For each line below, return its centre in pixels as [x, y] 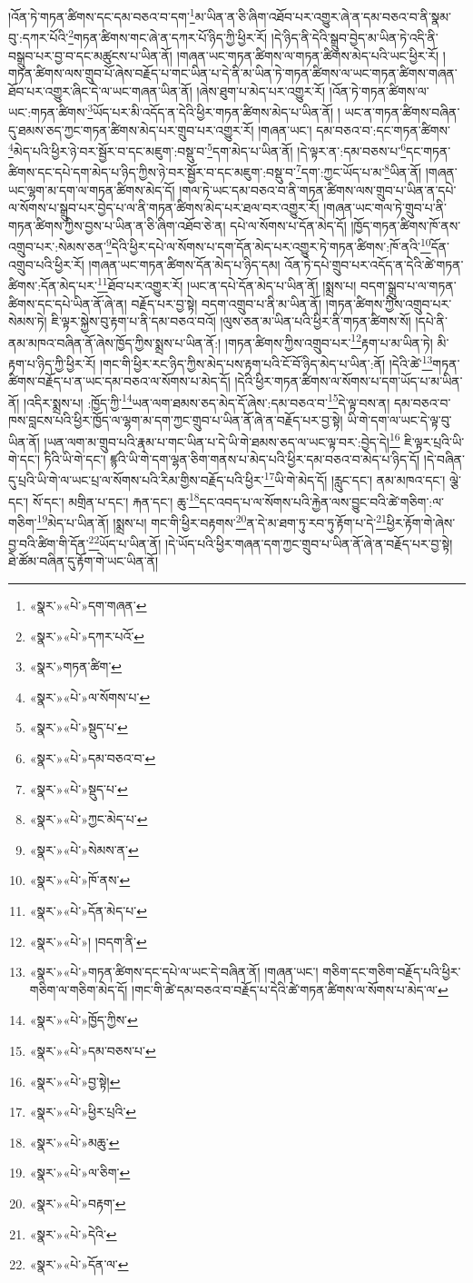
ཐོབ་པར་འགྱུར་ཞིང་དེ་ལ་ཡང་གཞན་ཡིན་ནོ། [100, 90]
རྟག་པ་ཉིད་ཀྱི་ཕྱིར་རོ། [52, 363]
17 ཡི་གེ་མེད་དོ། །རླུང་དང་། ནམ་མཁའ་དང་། [355, 479]
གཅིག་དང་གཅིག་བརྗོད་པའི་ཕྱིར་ [392, 972]
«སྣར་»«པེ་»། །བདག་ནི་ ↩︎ [88, 941]
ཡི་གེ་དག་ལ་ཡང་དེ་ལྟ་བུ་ [399, 420]
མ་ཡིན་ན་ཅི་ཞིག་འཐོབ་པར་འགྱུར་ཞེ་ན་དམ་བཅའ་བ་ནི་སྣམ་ [323, 16]
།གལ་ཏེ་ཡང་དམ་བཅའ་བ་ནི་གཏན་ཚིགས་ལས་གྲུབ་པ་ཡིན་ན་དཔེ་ [318, 189]
